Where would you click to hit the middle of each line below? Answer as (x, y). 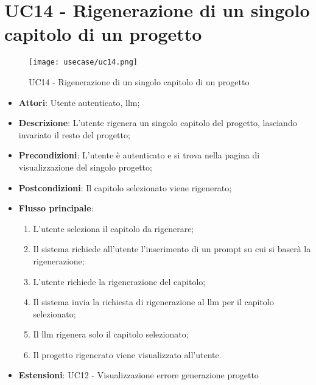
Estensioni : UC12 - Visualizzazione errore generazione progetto (139, 375)
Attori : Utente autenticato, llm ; (79, 102)
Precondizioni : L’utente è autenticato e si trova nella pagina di (139, 155)
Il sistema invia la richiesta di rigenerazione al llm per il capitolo (153, 302)
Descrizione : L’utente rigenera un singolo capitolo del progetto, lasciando (158, 123)
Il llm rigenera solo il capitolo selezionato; (111, 334)
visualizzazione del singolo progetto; (85, 167)
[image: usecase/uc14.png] (83, 62)
